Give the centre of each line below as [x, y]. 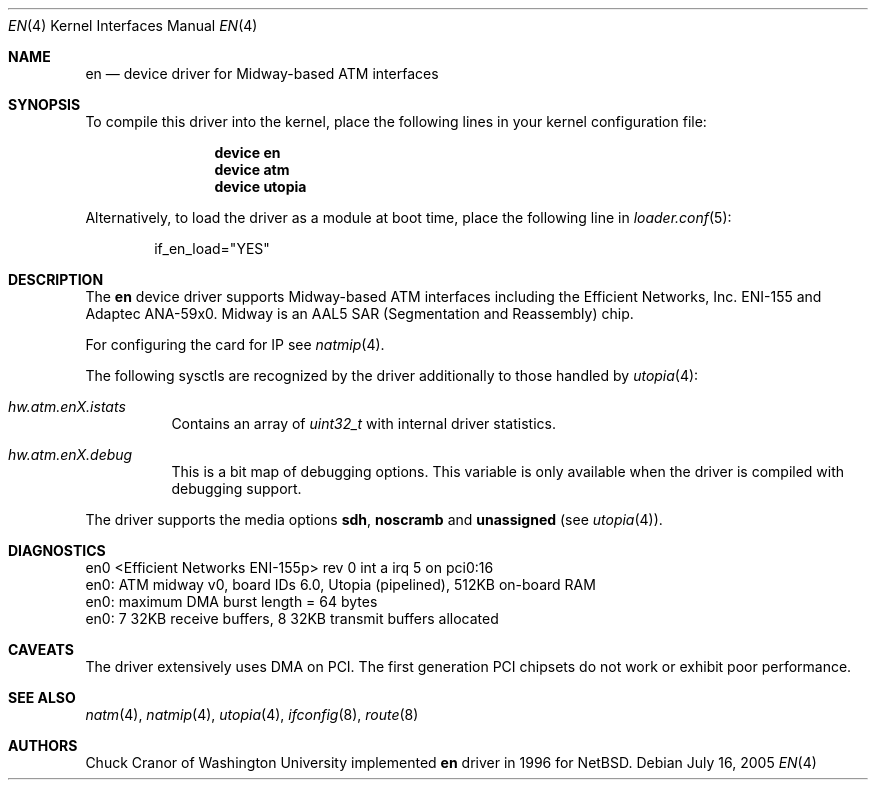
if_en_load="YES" [212, 248]
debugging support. [236, 488]
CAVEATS [41, 649]
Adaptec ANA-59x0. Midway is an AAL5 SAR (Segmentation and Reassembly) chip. [359, 313]
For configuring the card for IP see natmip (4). [235, 344]
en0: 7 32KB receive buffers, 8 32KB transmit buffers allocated [292, 618]
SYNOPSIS [44, 104]
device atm [252, 169]
